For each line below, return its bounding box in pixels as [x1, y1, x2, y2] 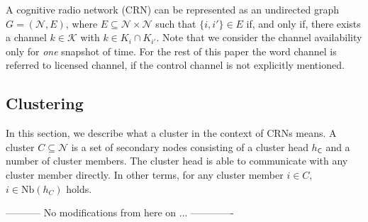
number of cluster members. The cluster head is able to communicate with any [6, 153, 348, 168]
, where [65, 16, 98, 30]
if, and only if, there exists [246, 16, 361, 30]
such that [155, 16, 196, 30]
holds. [66, 181, 92, 196]
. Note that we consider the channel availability [156, 30, 362, 45]
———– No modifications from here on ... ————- [6, 205, 234, 220]
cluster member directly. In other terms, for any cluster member [6, 167, 284, 182]
